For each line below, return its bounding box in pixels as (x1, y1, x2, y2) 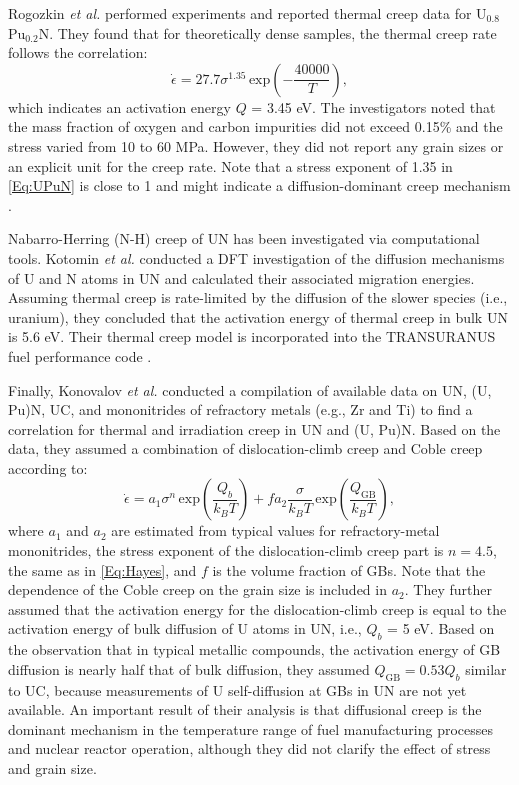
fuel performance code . (8, 345, 152, 366)
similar (465, 658, 507, 679)
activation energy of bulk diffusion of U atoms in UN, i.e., (8, 618, 362, 639)
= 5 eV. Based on (387, 618, 495, 639)
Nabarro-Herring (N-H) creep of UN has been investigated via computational (8, 228, 480, 249)
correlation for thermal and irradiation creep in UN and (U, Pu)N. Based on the (8, 418, 501, 439)
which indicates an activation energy (8, 96, 231, 117)
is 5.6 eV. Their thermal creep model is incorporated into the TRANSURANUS (8, 326, 496, 347)
